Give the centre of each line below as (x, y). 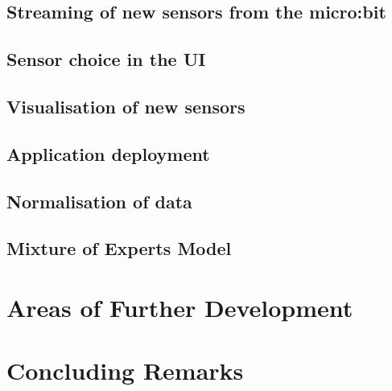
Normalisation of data (99, 201)
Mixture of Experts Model (119, 248)
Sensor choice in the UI (106, 59)
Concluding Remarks (125, 370)
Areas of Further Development (180, 307)
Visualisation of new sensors (126, 106)
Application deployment (108, 153)
